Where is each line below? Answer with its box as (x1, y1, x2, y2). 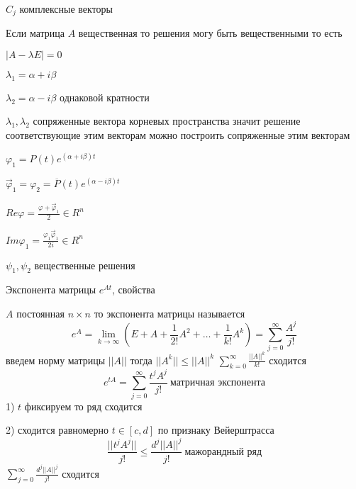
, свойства (111, 282, 155, 297)
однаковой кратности (60, 89, 150, 104)
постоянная (16, 305, 65, 320)
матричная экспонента (169, 378, 266, 388)
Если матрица (6, 26, 65, 40)
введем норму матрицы (6, 352, 106, 367)
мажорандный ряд (184, 446, 262, 457)
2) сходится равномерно (6, 422, 109, 437)
